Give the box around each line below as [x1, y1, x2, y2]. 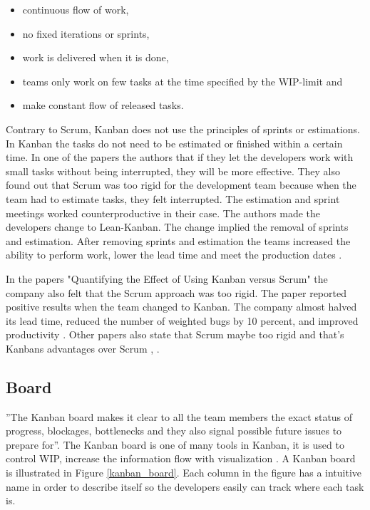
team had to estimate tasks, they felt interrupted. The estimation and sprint [6, 191, 340, 206]
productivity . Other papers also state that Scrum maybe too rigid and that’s [6, 327, 344, 342]
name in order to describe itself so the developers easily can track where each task [6, 479, 364, 494]
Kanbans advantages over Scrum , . [6, 340, 160, 355]
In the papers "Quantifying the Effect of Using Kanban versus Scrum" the [6, 271, 328, 286]
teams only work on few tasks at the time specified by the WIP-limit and [22, 73, 343, 88]
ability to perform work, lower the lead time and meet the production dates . [6, 247, 342, 262]
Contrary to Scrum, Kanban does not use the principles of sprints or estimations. [6, 121, 361, 136]
